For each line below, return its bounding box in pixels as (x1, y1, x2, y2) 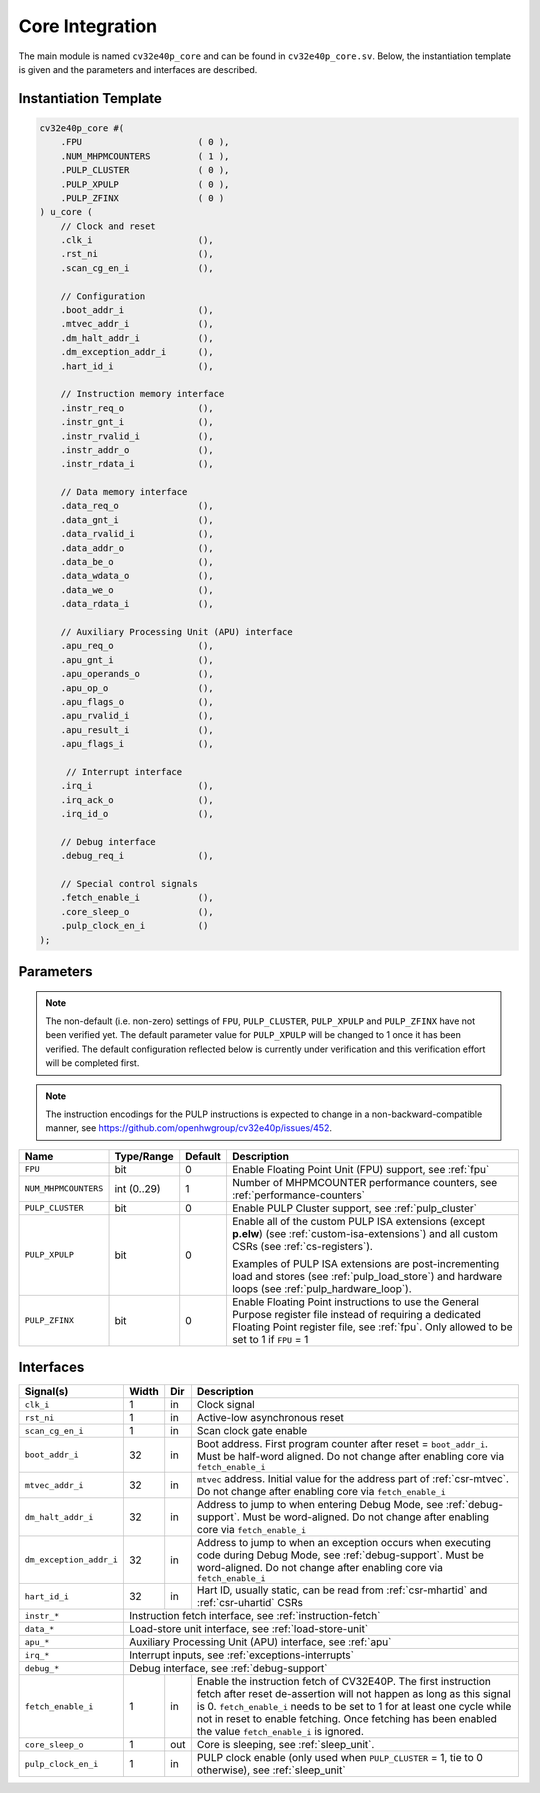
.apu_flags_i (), (60, 738, 214, 750)
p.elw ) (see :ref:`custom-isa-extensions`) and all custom (231, 1226, 499, 1240)
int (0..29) (114, 1181, 161, 1195)
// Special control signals (60, 878, 199, 890)
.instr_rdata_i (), (60, 458, 214, 470)
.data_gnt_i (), (60, 514, 214, 525)
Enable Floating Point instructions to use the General (231, 1295, 480, 1309)
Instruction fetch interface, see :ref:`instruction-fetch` (128, 1609, 381, 1623)
